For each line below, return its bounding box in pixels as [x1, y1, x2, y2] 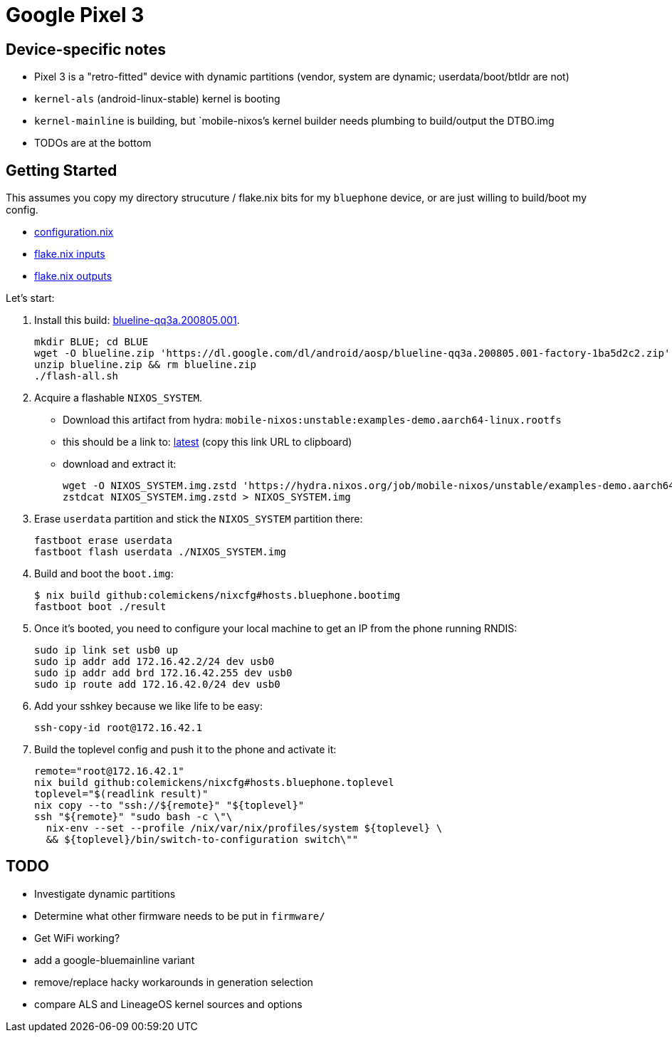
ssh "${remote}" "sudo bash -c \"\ [34, 811, 233, 823]
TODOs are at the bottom [34, 137, 152, 150]
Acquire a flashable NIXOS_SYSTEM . [34, 392, 203, 404]
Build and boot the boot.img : [34, 567, 174, 580]
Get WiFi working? [34, 931, 120, 944]
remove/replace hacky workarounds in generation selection [34, 975, 313, 988]
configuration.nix [34, 226, 114, 238]
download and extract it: [63, 458, 177, 471]
